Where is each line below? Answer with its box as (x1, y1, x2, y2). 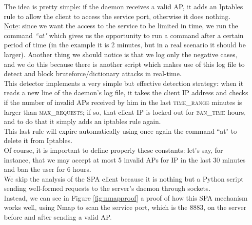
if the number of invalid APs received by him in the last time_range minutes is (4, 97, 242, 107)
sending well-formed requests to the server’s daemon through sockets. (4, 183, 211, 193)
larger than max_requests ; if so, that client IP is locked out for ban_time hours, (4, 106, 246, 117)
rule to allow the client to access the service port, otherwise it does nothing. (4, 11, 231, 21)
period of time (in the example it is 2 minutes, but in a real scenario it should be (4, 40, 246, 50)
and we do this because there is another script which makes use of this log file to (4, 59, 245, 69)
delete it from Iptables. (4, 135, 73, 145)
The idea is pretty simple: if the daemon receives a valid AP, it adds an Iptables (4, 1, 243, 11)
